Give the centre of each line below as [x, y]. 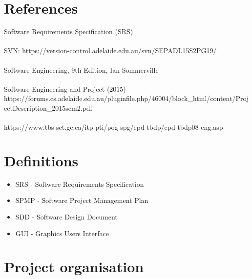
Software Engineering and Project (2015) [65, 89]
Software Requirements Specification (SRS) [69, 31]
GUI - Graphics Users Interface [62, 233]
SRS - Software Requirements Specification [80, 184]
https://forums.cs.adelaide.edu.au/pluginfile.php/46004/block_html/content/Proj [126, 98]
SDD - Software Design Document [66, 216]
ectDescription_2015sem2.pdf [48, 108]
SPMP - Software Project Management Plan [82, 200]
